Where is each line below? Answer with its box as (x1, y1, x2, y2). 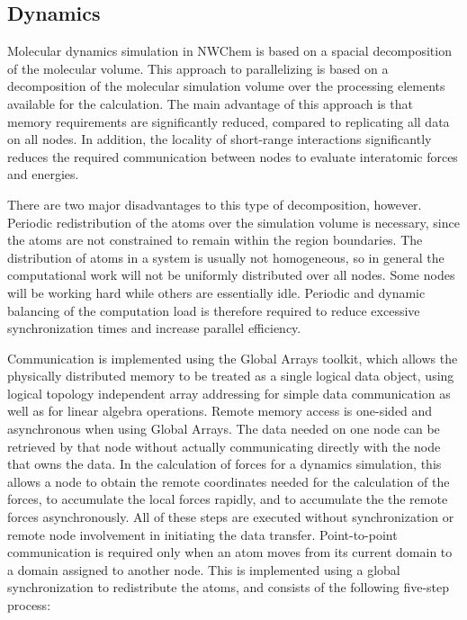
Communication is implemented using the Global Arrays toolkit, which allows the (7, 348, 458, 367)
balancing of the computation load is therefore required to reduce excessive (7, 301, 420, 319)
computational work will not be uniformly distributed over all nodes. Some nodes (7, 265, 455, 284)
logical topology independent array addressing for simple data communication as (7, 383, 451, 402)
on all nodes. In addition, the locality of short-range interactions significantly (7, 130, 432, 148)
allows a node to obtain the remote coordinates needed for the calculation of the (7, 472, 450, 490)
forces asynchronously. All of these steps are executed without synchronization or (7, 508, 454, 526)
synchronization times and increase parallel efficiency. (7, 319, 301, 337)
